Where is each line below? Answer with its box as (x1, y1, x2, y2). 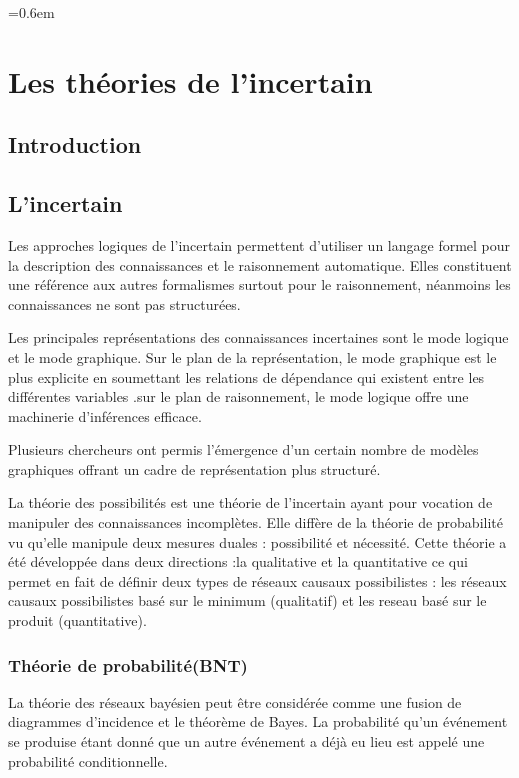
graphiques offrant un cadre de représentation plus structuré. (8, 458, 381, 479)
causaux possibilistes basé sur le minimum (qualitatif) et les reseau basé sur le (8, 590, 487, 611)
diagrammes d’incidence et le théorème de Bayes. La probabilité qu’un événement (8, 711, 508, 732)
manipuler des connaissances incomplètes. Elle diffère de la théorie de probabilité (8, 512, 503, 533)
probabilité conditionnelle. (8, 750, 168, 771)
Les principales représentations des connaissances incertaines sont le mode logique (8, 327, 509, 348)
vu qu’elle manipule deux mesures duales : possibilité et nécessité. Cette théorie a (8, 531, 507, 552)
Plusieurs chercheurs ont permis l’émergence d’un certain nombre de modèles (8, 439, 479, 460)
